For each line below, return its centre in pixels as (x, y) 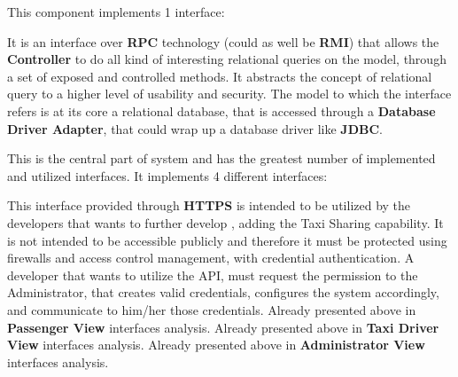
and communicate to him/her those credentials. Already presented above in (212, 309)
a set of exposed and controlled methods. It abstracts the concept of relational (220, 76)
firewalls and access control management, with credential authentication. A (211, 258)
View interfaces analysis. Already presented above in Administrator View (216, 345)
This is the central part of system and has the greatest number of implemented (221, 158)
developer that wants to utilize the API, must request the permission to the (213, 275)
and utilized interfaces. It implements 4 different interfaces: (167, 175)
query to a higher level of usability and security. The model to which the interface (229, 94)
